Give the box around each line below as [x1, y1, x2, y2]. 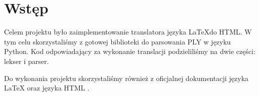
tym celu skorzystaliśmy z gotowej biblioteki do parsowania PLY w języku [4, 36, 231, 46]
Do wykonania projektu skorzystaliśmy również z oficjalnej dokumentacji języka [4, 72, 248, 83]
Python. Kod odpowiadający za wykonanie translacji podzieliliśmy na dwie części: [4, 46, 255, 56]
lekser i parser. [4, 55, 49, 66]
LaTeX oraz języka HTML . [4, 82, 90, 93]
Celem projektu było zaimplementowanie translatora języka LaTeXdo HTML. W [4, 26, 252, 37]
